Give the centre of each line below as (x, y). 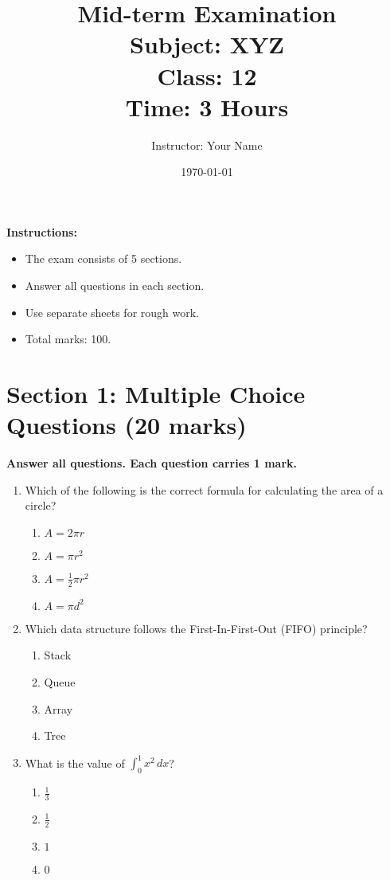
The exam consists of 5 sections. (103, 258)
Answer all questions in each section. (115, 286)
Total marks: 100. (68, 339)
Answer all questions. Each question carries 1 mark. (152, 463)
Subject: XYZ (207, 44)
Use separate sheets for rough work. (112, 312)
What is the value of (75, 763)
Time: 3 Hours (207, 106)
